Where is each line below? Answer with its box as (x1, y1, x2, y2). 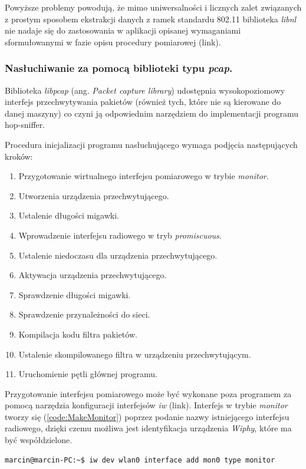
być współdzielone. (5, 434, 73, 446)
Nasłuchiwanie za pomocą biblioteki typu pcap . (5, 61, 233, 75)
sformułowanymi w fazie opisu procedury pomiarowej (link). (5, 35, 221, 48)
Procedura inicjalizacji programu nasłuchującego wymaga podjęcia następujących (5, 138, 298, 150)
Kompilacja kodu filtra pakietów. (18, 328, 137, 340)
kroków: (5, 150, 33, 162)
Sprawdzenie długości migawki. (18, 288, 131, 300)
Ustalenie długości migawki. (18, 209, 119, 222)
